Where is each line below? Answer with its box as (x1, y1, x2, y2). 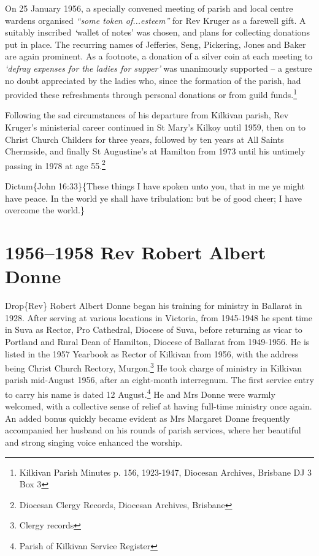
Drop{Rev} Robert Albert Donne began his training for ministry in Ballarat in (5, 299, 302, 312)
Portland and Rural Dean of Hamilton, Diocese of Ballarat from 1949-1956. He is (5, 335, 310, 348)
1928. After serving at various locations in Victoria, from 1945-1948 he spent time (5, 311, 312, 324)
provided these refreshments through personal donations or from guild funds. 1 (5, 86, 298, 101)
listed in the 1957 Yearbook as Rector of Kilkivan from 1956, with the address (5, 347, 299, 360)
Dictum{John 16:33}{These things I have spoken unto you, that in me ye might (5, 180, 306, 192)
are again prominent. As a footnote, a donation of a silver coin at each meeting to (5, 50, 313, 63)
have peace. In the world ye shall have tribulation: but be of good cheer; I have (5, 191, 302, 204)
